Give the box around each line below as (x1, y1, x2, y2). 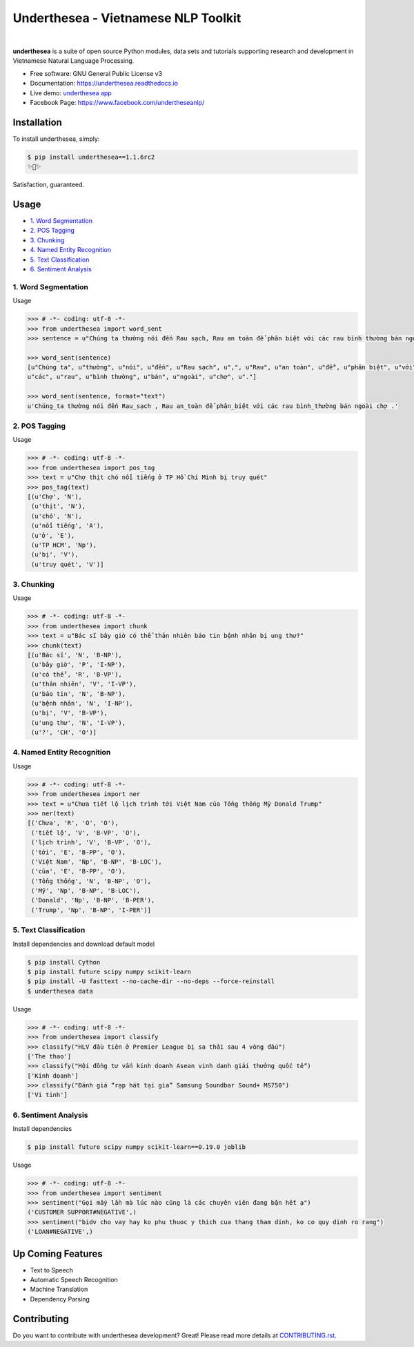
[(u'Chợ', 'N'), (27, 492, 83, 501)
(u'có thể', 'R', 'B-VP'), (31, 670, 122, 678)
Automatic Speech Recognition (30, 1276, 119, 1283)
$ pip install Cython (27, 958, 101, 966)
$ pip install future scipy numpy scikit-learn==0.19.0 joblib (27, 1143, 246, 1151)
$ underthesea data (27, 987, 93, 995)
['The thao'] (27, 1052, 72, 1060)
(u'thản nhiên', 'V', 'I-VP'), (31, 680, 137, 688)
